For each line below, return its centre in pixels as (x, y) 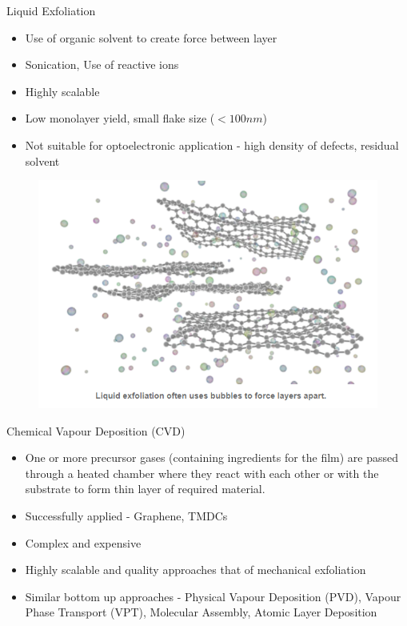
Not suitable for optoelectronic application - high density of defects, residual (212, 144)
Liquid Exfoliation (51, 10)
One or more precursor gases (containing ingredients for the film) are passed (212, 457)
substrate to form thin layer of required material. (145, 489)
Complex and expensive (83, 542)
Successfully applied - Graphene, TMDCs (126, 516)
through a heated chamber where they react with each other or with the (202, 473)
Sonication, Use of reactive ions (102, 64)
